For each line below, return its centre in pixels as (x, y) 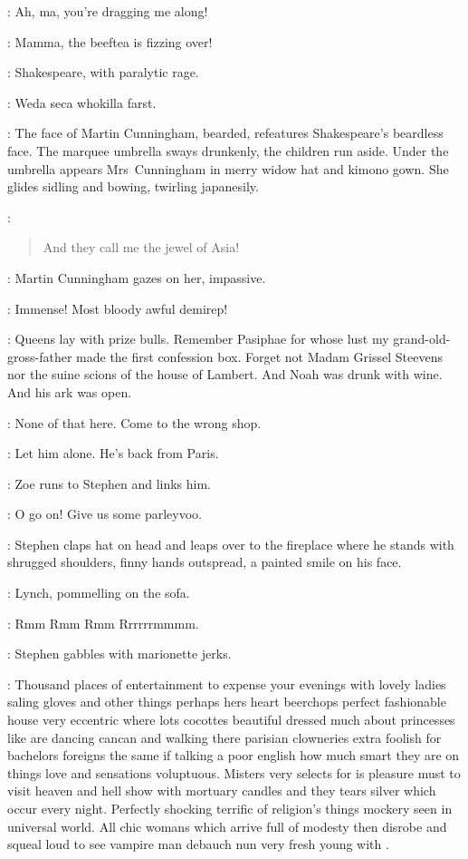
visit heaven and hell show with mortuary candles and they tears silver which (222, 791)
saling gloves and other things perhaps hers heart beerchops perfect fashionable (227, 702)
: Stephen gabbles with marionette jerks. (119, 654)
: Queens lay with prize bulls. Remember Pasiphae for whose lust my (198, 339)
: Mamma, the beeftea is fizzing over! (110, 41)
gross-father (40, 356)
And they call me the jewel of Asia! (141, 247)
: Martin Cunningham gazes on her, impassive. (137, 277)
